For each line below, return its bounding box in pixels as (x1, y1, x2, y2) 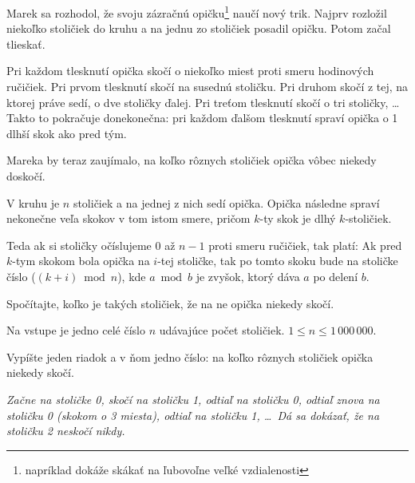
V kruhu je (6, 194, 60, 211)
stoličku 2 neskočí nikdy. (6, 422, 125, 439)
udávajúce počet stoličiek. (159, 322, 285, 338)
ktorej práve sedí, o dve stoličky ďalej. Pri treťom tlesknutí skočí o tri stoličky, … (6, 93, 400, 110)
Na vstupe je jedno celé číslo (6, 322, 145, 338)
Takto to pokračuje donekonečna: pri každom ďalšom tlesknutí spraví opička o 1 (6, 109, 398, 126)
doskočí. (6, 168, 45, 184)
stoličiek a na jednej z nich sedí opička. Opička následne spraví (73, 194, 380, 211)
